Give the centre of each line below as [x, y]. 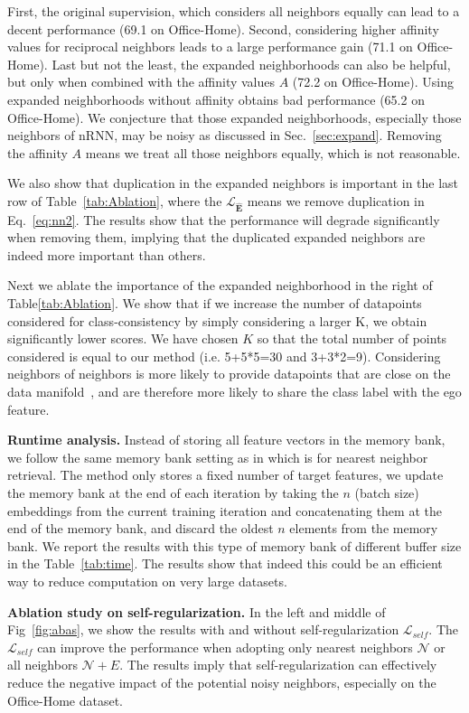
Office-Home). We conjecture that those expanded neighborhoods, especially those [234, 117]
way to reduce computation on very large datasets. [147, 581]
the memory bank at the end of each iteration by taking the [173, 493]
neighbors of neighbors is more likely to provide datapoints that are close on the [229, 374]
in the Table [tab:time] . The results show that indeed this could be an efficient [225, 563]
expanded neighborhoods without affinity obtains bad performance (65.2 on [216, 99]
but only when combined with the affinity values [141, 82]
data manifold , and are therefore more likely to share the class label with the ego [234, 392]
